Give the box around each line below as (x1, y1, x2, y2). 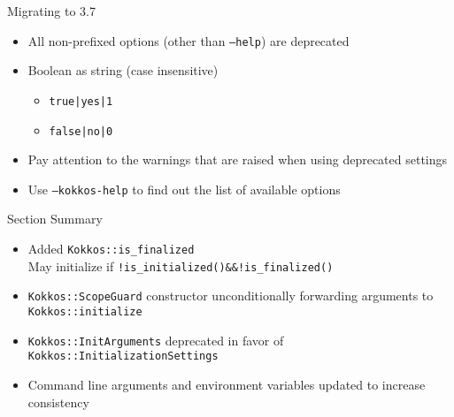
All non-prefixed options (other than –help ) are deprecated (27, 31, 350, 49)
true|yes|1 (49, 95, 113, 108)
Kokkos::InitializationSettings (27, 350, 219, 363)
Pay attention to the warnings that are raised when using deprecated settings (27, 150, 448, 169)
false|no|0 (49, 125, 113, 138)
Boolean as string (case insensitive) (27, 61, 219, 80)
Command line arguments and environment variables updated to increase (27, 375, 426, 393)
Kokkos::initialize (27, 305, 142, 318)
